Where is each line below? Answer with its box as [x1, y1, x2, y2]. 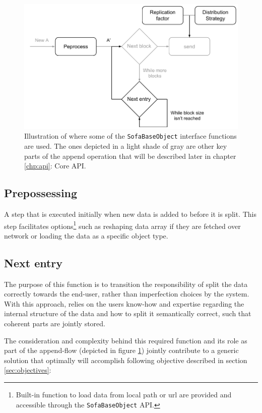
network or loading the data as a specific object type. [4, 230, 168, 241]
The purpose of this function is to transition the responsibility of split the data [4, 278, 248, 289]
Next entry [4, 255, 63, 270]
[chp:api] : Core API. [24, 160, 86, 171]
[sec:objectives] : [4, 365, 51, 375]
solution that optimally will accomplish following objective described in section [4, 355, 247, 365]
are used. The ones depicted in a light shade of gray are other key [24, 140, 227, 151]
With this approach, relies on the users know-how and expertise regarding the [4, 298, 244, 309]
